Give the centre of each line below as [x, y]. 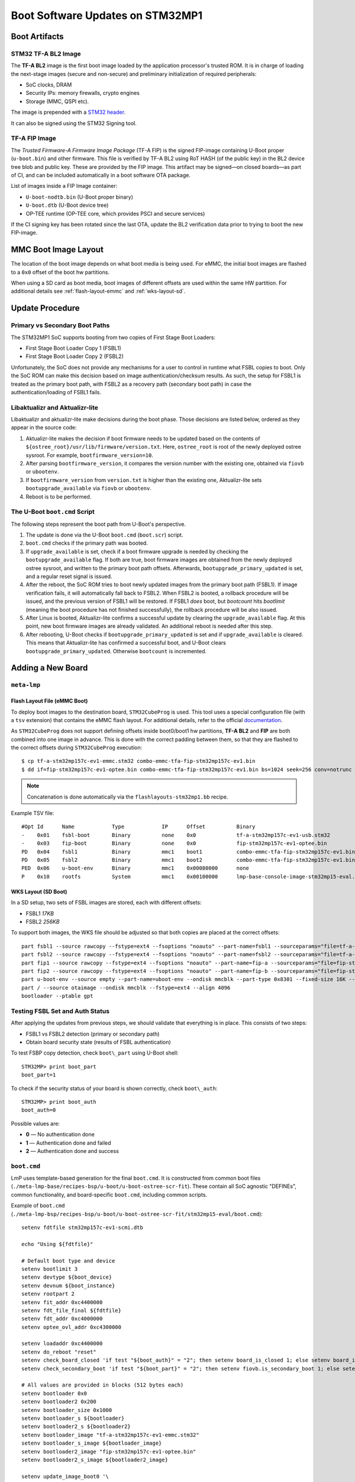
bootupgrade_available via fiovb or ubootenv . [89, 488]
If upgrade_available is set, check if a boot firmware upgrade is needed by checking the [137, 551]
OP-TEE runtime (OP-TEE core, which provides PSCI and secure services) [115, 213]
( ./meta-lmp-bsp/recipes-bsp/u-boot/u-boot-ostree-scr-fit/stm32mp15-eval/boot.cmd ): [137, 1214]
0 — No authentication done [60, 1135]
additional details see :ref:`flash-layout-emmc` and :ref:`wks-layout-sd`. [98, 291]
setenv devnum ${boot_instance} [68, 1285]
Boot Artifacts [38, 36]
